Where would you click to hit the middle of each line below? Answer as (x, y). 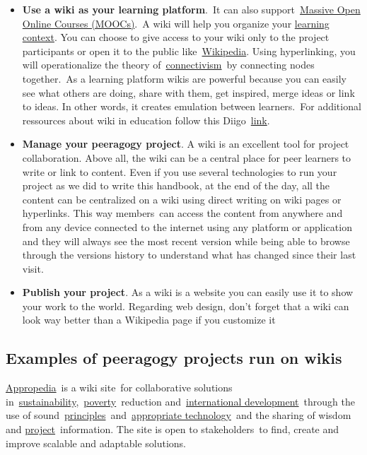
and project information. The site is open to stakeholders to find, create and (173, 429)
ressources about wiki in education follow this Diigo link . (146, 120)
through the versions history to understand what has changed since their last (189, 255)
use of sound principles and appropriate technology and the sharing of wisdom (179, 415)
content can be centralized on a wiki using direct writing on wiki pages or (182, 199)
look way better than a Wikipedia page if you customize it (149, 320)
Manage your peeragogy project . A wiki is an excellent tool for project (186, 144)
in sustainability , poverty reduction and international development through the (180, 401)
